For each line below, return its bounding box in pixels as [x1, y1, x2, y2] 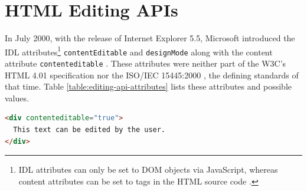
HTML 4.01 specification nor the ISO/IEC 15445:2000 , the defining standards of [5, 68, 299, 81]
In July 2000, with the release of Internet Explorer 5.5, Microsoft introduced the [5, 32, 295, 44]
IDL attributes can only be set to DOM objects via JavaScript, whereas [18, 163, 278, 176]
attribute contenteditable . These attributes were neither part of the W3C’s [5, 57, 286, 70]
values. [5, 91, 29, 104]
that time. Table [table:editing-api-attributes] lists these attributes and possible [5, 80, 292, 93]
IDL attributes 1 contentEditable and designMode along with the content [5, 44, 273, 58]
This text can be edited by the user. [13, 126, 166, 134]
